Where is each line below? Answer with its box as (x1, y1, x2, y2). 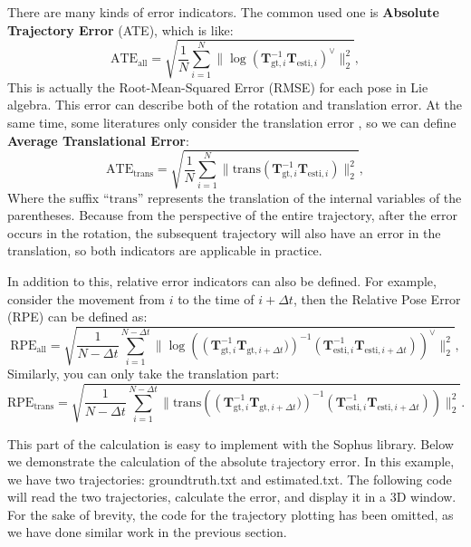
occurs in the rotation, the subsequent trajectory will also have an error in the (7, 223, 441, 242)
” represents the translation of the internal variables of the (137, 187, 462, 206)
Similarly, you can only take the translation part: (7, 364, 280, 383)
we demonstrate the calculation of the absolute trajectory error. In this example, (7, 452, 455, 471)
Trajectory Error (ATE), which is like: (7, 20, 234, 39)
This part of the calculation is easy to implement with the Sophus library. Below (7, 434, 454, 453)
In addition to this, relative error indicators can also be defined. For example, (7, 272, 437, 291)
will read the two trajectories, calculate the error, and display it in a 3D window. (7, 487, 457, 506)
